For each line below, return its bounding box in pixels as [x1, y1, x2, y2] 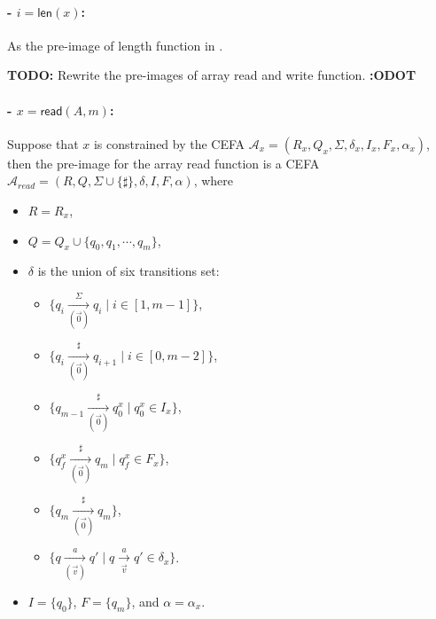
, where [193, 171, 233, 190]
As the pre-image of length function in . [7, 35, 223, 54]
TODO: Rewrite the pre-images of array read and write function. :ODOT [7, 66, 417, 84]
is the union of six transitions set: [37, 262, 220, 280]
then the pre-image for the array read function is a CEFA [7, 153, 320, 172]
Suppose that [7, 134, 79, 153]
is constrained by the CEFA [93, 134, 245, 153]
